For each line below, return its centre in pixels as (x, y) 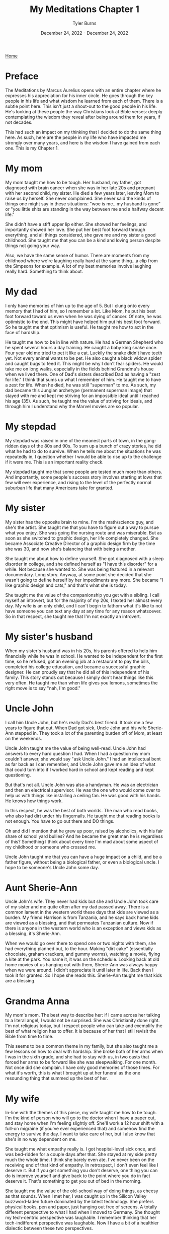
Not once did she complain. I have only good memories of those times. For (82, 1067)
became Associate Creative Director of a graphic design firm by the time (80, 543)
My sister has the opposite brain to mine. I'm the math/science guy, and (79, 522)
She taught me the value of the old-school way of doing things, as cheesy (82, 1191)
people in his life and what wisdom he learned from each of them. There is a (84, 101)
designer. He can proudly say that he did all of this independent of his (77, 672)
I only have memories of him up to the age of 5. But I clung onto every (77, 305)
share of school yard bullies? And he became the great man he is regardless (84, 836)
